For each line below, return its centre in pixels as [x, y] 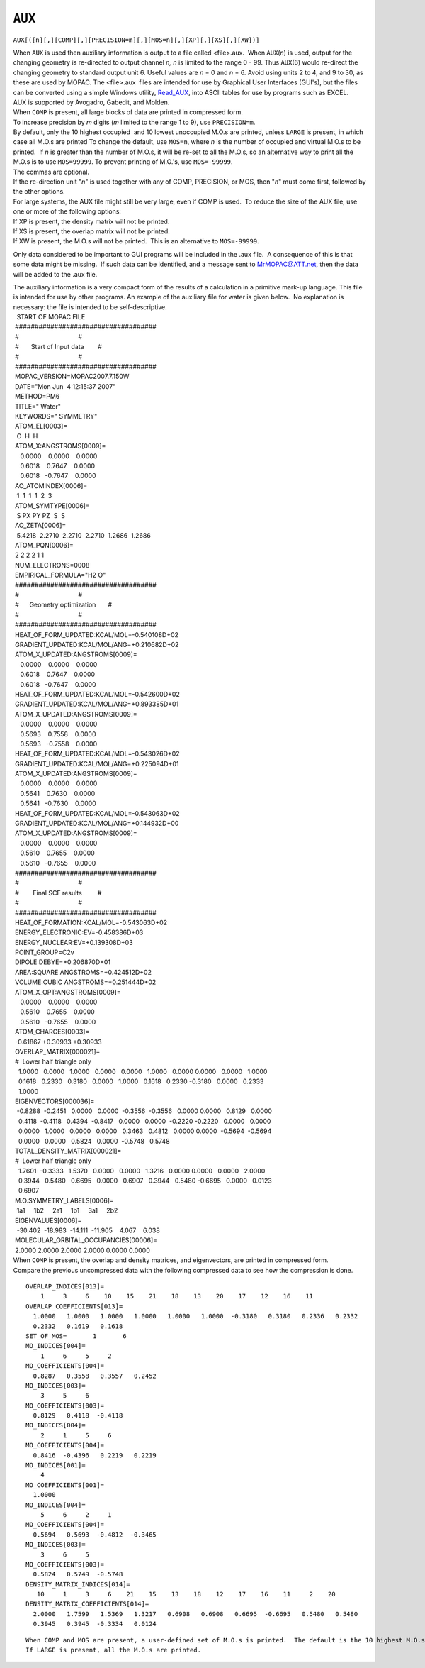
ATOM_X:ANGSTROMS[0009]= [60, 446]
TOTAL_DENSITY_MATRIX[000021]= [68, 1151]
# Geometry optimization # [63, 605]
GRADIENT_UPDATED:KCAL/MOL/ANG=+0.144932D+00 [97, 824]
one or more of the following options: [67, 211]
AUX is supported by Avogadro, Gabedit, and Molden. [91, 102]
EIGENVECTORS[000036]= [55, 1101]
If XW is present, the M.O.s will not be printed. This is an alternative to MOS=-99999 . [136, 241]
